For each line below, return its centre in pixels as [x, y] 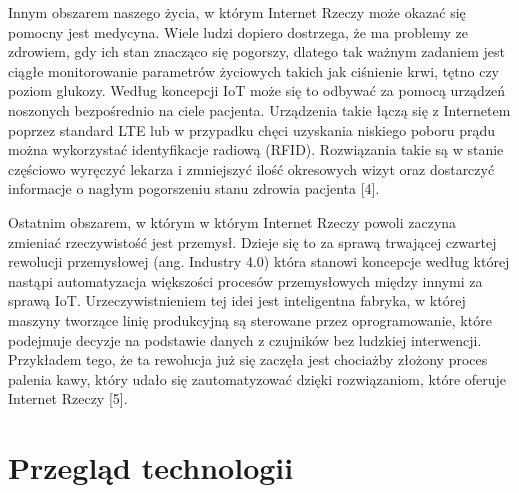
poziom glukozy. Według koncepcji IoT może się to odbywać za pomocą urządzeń [257, 90]
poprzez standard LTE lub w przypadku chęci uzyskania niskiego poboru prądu [252, 129]
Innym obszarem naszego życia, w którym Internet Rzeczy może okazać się [237, 12]
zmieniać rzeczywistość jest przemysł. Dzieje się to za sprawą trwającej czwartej [252, 241]
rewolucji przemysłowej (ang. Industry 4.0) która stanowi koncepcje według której [259, 261]
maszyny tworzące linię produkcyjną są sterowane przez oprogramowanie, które [250, 319]
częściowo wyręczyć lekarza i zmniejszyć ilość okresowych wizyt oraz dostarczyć [251, 168]
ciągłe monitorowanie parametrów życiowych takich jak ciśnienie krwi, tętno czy [254, 70]
